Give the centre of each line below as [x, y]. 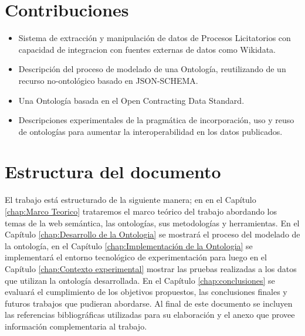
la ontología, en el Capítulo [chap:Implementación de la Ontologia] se [129, 245]
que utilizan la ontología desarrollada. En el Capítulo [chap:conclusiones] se [140, 280]
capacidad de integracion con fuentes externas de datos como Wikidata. [147, 49]
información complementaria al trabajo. [76, 326]
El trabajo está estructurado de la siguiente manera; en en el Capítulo [131, 200]
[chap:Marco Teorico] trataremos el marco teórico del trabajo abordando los [141, 211]
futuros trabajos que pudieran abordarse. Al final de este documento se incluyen [149, 303]
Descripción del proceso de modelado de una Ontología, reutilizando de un [152, 69]
